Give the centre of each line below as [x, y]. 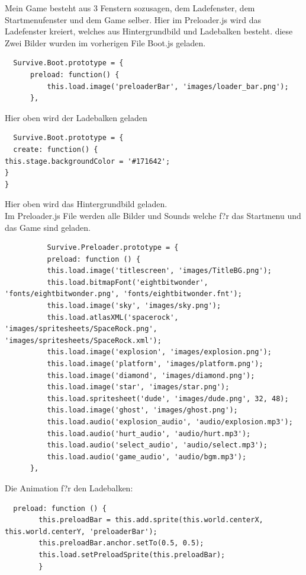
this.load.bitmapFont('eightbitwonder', [128, 282]
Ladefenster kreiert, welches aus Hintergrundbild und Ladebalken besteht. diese [149, 31]
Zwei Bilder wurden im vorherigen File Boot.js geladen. [105, 42]
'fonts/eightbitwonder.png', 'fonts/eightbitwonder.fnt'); [123, 294]
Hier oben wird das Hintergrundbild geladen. [86, 204]
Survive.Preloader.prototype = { [113, 248]
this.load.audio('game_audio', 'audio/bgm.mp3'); [147, 457]
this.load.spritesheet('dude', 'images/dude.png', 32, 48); [168, 398]
